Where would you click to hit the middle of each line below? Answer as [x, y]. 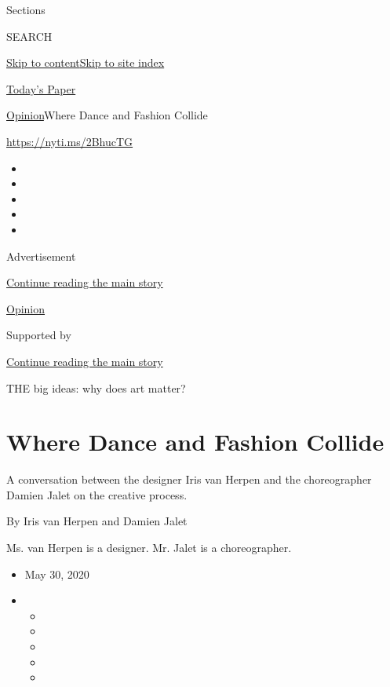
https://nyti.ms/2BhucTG [70, 141]
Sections [26, 9]
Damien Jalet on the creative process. [97, 494]
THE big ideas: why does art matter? [96, 387]
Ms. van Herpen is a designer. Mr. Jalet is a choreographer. [149, 547]
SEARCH [29, 36]
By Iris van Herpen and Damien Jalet [97, 521]
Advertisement [41, 256]
